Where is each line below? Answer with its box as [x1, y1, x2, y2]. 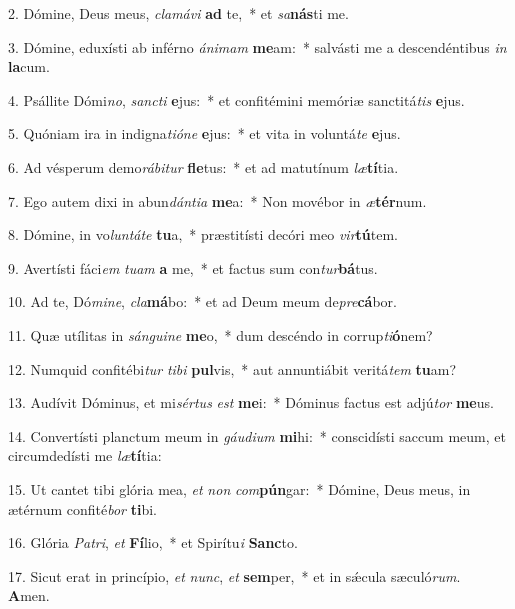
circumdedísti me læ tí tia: [8, 445, 162, 466]
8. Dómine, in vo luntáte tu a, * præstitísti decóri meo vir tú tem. [8, 224, 399, 245]
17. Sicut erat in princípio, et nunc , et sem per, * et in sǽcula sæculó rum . [8, 565, 461, 586]
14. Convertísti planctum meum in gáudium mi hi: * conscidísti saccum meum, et [8, 425, 506, 446]
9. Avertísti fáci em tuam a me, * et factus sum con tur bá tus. [8, 257, 378, 278]
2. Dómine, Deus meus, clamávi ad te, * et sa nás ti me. [8, 3, 349, 23]
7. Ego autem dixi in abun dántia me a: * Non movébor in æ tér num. [8, 190, 427, 211]
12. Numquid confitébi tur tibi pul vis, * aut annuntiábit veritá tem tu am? [8, 358, 457, 379]
